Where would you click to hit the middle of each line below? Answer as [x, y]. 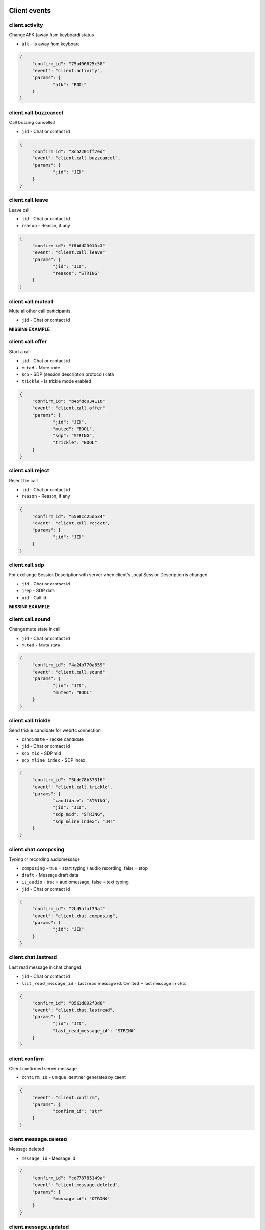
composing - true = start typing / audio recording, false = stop [85, 868]
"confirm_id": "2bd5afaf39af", [70, 909]
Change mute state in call [35, 629]
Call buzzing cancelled [32, 123]
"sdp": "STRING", [74, 436]
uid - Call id [34, 597]
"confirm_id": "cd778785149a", [70, 1178]
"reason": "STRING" [77, 273]
